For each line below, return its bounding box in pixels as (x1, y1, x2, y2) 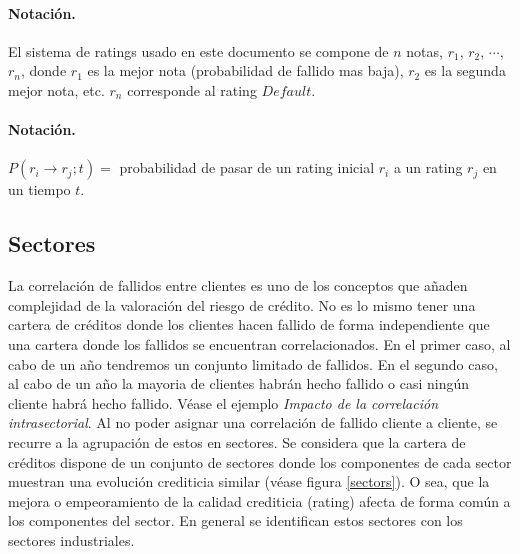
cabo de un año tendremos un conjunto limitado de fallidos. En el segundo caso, (8, 353, 498, 374)
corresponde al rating (127, 79, 257, 100)
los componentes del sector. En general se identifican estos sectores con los (8, 510, 463, 531)
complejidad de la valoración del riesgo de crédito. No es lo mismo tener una (8, 294, 476, 315)
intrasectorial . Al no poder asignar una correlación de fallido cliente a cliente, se (8, 412, 498, 433)
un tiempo (8, 179, 71, 200)
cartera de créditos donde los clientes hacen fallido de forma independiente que (8, 314, 490, 335)
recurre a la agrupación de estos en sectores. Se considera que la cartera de (8, 431, 466, 452)
